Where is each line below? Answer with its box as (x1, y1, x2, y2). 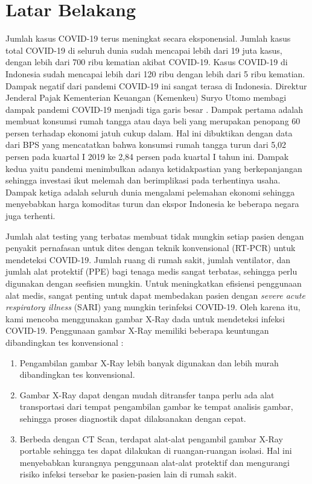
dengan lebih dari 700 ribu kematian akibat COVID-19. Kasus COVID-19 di (5, 56, 288, 68)
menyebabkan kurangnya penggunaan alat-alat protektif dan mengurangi (19, 456, 290, 468)
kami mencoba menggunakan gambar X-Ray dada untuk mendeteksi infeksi (5, 312, 285, 325)
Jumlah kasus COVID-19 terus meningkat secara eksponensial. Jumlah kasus (5, 32, 291, 45)
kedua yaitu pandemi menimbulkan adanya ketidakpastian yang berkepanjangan (5, 162, 302, 174)
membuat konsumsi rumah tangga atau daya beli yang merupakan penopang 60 (5, 115, 301, 127)
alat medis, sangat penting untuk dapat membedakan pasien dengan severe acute (5, 288, 305, 301)
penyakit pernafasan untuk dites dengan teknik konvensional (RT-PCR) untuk (5, 241, 296, 254)
